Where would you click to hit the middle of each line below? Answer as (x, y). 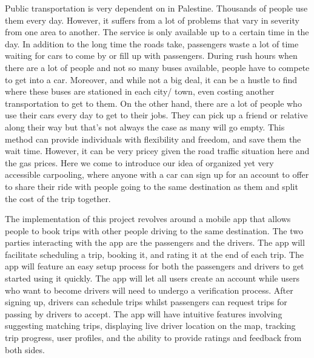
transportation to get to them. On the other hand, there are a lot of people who (153, 103)
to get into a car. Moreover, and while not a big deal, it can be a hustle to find (151, 79)
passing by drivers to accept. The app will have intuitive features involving (144, 313)
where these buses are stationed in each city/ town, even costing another (140, 91)
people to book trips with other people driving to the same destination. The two (154, 230)
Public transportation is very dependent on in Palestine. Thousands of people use (156, 8)
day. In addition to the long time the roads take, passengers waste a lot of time (152, 43)
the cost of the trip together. (58, 198)
